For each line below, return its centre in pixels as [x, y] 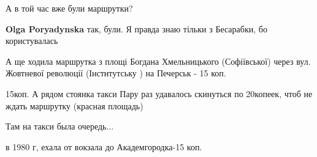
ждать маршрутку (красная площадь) [74, 105]
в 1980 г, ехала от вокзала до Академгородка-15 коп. [104, 146]
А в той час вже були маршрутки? [69, 8]
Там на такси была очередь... [60, 126]
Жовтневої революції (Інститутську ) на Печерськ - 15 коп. [116, 73]
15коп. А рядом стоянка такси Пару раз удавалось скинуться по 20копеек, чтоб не [159, 93]
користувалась [32, 41]
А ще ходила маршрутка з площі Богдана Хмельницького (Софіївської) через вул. [158, 61]
